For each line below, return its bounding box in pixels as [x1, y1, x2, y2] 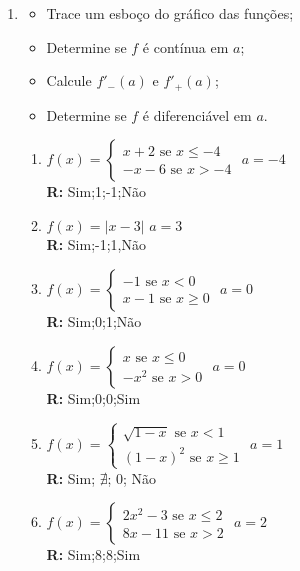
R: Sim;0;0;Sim [46, 387, 141, 408]
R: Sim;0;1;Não [46, 311, 142, 332]
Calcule [46, 70, 92, 91]
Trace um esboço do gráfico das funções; [46, 3, 294, 23]
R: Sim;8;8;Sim [46, 544, 141, 565]
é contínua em [142, 36, 229, 57]
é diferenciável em [142, 104, 252, 125]
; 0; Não [107, 467, 157, 488]
